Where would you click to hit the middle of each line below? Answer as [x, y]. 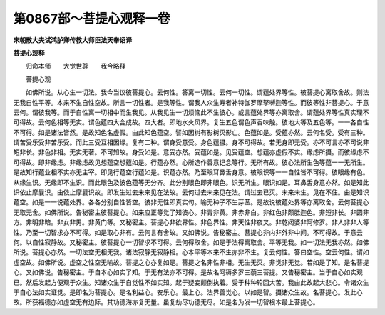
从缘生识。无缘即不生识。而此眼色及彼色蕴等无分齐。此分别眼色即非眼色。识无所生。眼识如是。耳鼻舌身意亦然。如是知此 [191, 182]
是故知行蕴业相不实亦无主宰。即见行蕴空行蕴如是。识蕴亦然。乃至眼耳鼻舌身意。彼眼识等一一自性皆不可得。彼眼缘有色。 [191, 172]
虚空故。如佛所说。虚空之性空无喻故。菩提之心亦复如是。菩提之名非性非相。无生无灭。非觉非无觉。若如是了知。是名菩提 [191, 262]
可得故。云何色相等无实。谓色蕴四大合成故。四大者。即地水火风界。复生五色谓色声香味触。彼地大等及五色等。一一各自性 [191, 122]
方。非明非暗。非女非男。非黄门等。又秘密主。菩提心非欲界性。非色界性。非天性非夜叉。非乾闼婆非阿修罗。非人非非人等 [191, 222]
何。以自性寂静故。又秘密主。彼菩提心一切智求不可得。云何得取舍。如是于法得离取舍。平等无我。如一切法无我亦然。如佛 [191, 242]
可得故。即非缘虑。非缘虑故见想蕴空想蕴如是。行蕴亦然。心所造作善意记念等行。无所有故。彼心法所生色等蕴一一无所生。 [191, 162]
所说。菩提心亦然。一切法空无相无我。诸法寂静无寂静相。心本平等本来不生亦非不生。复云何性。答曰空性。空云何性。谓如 [191, 252]
